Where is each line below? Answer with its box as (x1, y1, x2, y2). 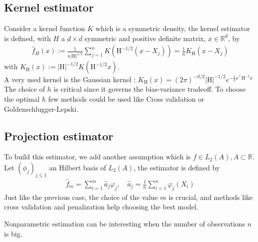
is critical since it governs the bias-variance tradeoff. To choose (54, 84, 246, 94)
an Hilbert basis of (49, 162, 106, 172)
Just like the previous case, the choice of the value (4, 191, 158, 202)
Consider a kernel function (4, 23, 85, 34)
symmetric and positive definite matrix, (84, 33, 206, 43)
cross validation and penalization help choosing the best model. (4, 201, 198, 212)
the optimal (4, 93, 40, 104)
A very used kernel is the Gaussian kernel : (4, 74, 136, 84)
